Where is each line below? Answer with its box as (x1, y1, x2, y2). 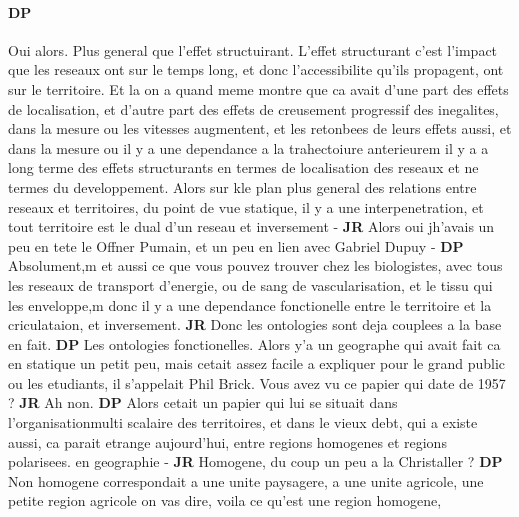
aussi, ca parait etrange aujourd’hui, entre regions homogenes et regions (8, 431, 447, 452)
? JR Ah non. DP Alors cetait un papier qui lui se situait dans (8, 392, 398, 413)
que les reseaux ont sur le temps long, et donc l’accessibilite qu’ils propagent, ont (8, 59, 504, 80)
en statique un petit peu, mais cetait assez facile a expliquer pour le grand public (8, 353, 506, 374)
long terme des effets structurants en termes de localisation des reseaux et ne (8, 157, 479, 178)
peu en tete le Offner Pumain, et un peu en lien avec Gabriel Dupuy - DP (8, 235, 464, 256)
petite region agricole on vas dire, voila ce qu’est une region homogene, (8, 490, 442, 511)
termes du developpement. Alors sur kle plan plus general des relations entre (8, 176, 477, 197)
